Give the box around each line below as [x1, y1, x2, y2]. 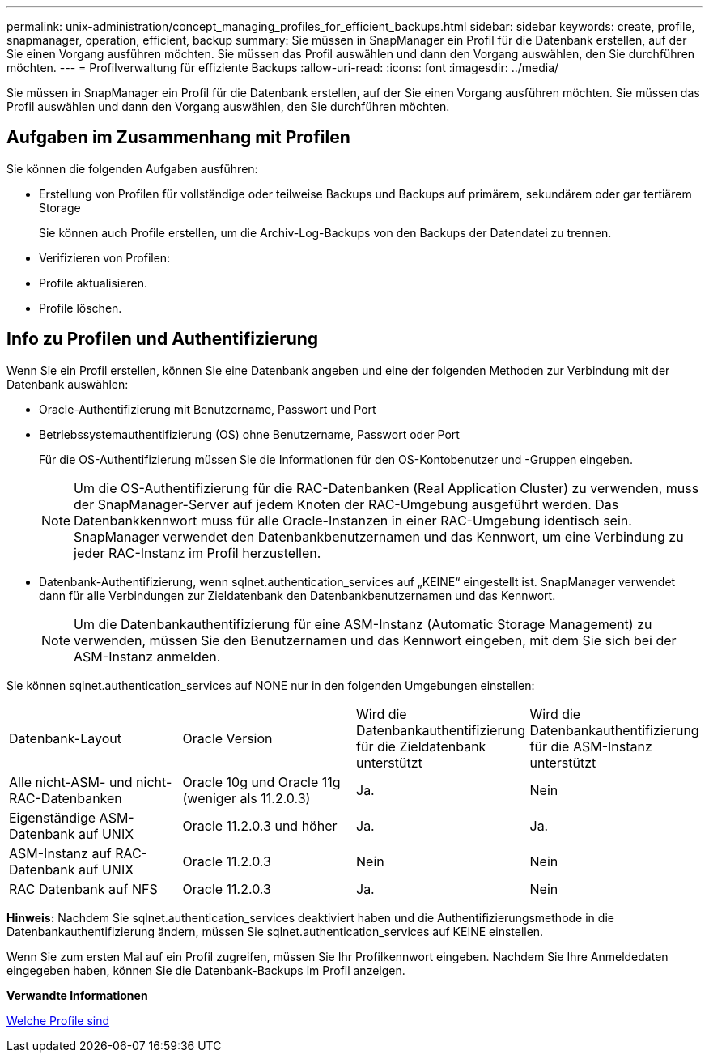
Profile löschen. [39, 300, 122, 315]
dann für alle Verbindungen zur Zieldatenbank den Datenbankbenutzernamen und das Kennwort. [39, 588, 556, 602]
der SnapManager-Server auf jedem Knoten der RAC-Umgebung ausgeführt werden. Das [74, 495, 619, 512]
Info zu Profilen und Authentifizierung [6, 329, 319, 350]
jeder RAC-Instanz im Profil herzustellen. [74, 544, 321, 561]
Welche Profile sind [6, 1013, 110, 1027]
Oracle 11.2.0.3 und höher [182, 817, 338, 834]
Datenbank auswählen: [6, 376, 129, 391]
